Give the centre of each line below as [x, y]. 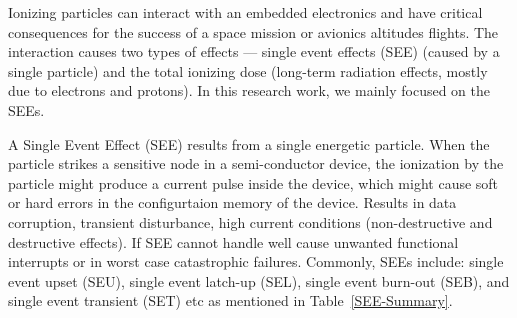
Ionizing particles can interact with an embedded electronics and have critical [245, 12]
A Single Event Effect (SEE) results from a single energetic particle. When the [249, 143]
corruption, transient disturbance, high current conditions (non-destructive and [250, 221]
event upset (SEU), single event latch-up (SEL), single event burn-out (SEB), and [259, 280]
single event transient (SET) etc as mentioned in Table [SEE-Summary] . [230, 300]
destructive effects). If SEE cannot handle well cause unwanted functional [233, 241]
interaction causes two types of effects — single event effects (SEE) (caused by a [254, 51]
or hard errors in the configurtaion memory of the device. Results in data [232, 202]
